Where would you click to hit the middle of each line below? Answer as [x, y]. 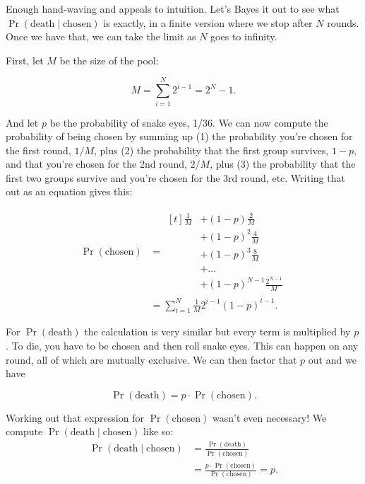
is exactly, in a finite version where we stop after [208, 22]
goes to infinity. [244, 36]
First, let [25, 60]
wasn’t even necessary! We [270, 417]
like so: [158, 431]
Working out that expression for [75, 417]
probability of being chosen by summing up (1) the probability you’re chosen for [179, 136]
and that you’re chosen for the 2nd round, [96, 164]
